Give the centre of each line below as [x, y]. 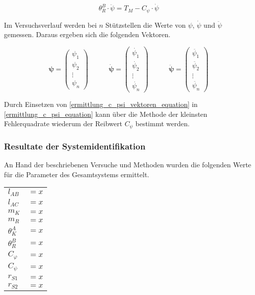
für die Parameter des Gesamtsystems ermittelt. [77, 174]
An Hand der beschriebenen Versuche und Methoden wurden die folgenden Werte [128, 164]
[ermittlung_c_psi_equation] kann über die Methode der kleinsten [106, 114]
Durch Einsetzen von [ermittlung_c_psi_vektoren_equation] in [101, 104]
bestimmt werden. [162, 123]
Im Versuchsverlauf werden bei [51, 25]
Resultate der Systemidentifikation [75, 146]
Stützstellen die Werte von [146, 25]
